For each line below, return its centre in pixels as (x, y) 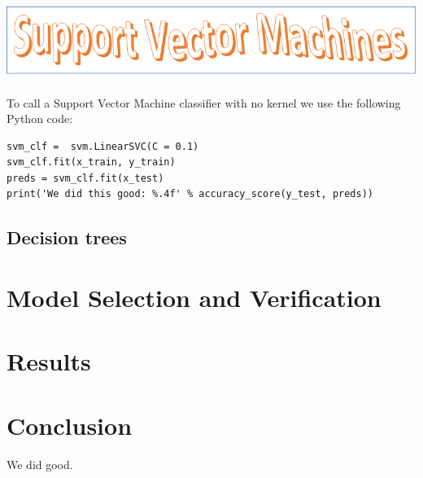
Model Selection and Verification (194, 298)
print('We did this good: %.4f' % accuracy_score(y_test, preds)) (190, 194)
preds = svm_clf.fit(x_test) (85, 178)
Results (49, 361)
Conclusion (70, 425)
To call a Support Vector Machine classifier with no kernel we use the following (204, 102)
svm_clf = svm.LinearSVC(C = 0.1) (103, 146)
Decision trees (67, 237)
